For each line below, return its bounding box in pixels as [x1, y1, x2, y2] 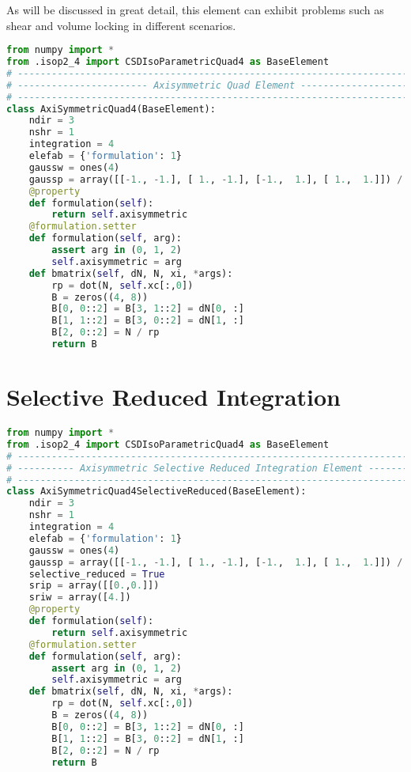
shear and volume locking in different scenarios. [6, 17, 236, 33]
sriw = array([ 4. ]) [28, 592, 131, 604]
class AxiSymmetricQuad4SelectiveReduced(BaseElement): [6, 486, 307, 498]
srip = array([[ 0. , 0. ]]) [28, 580, 160, 592]
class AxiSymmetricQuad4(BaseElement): [6, 103, 216, 115]
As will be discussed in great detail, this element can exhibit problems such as [6, 2, 384, 17]
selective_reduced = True [28, 568, 165, 580]
